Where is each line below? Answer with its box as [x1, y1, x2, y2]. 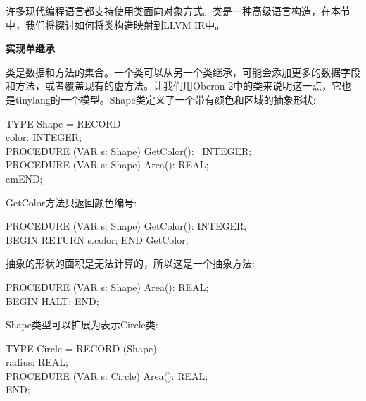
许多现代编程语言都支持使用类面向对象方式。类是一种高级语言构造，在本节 [6, 4, 351, 18]
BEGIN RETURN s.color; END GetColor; [6, 232, 189, 247]
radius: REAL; [6, 354, 68, 369]
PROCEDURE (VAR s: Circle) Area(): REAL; [6, 368, 208, 383]
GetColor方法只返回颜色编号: [6, 195, 137, 209]
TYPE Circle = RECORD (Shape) [6, 340, 157, 355]
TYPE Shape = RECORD [6, 116, 121, 130]
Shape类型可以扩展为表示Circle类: [6, 317, 158, 332]
